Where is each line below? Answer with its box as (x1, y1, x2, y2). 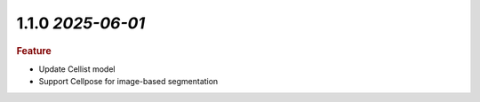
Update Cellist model (38, 63, 116, 75)
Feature (16, 44, 52, 57)
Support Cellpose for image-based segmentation (38, 76, 219, 87)
